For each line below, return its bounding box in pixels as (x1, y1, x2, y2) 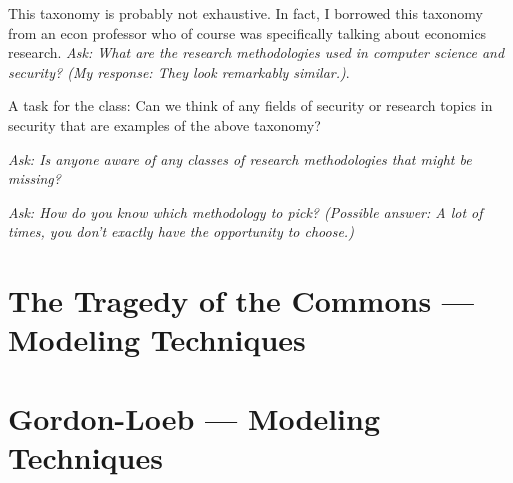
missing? (8, 168, 61, 189)
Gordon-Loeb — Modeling (8, 397, 381, 438)
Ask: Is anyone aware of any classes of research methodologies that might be (8, 148, 472, 169)
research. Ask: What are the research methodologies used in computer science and (8, 42, 505, 63)
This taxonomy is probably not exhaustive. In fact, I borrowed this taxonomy (8, 3, 483, 23)
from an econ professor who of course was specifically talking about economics (8, 22, 487, 43)
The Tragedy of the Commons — (8, 280, 475, 321)
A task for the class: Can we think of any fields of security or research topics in (8, 95, 493, 116)
